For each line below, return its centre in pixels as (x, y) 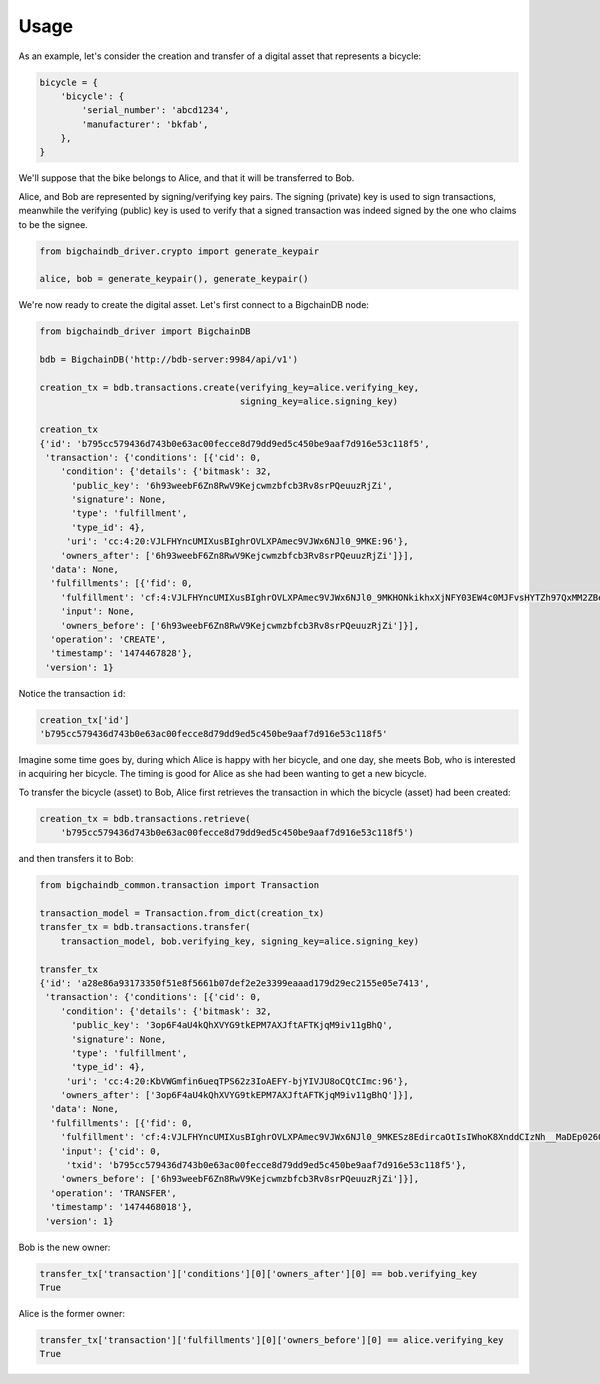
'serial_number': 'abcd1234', (155, 110)
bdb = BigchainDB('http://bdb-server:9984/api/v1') (169, 359)
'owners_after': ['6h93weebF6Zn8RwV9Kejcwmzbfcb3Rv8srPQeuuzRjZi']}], (237, 555)
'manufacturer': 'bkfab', (145, 124)
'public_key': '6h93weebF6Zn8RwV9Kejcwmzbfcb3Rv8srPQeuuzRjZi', (232, 485)
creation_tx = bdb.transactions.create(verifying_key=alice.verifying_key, (229, 387)
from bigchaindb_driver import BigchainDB (145, 331)
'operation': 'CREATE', (108, 639)
